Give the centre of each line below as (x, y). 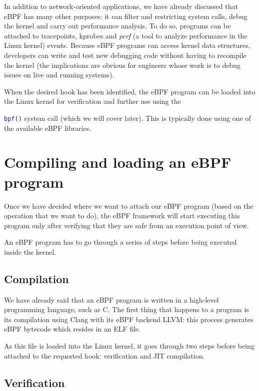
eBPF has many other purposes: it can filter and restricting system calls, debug (126, 16)
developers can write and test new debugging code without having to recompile (125, 55)
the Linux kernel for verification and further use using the (92, 101)
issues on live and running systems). (59, 75)
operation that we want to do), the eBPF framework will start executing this (122, 215)
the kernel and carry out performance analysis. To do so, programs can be (117, 26)
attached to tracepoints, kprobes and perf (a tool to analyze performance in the (126, 35)
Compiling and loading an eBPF (118, 162)
